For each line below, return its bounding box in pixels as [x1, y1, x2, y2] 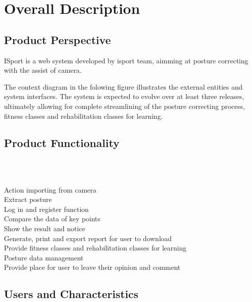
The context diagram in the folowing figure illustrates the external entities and [4, 81, 243, 92]
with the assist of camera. [4, 65, 82, 75]
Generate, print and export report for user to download [4, 233, 172, 243]
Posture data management [4, 252, 84, 262]
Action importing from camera [4, 184, 97, 195]
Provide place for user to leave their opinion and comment [4, 262, 181, 272]
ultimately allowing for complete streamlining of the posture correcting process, [4, 101, 245, 111]
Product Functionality [4, 135, 120, 150]
